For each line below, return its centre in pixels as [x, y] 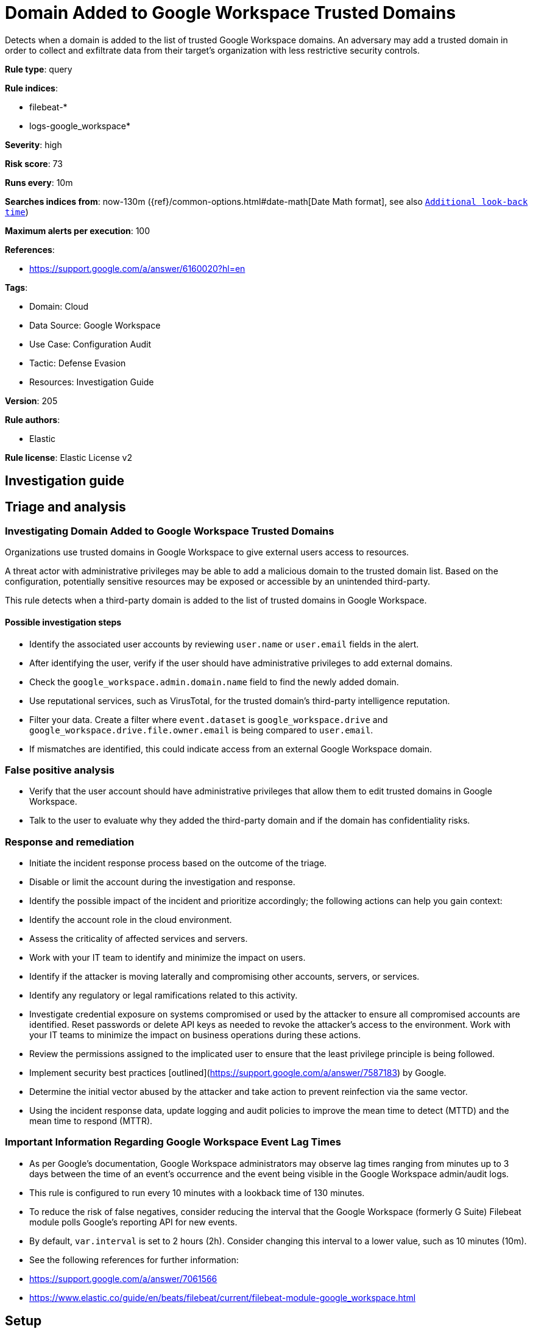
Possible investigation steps [63, 622]
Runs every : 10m [39, 182]
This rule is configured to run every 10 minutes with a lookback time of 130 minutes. [197, 1192]
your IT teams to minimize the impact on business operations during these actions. [195, 1035]
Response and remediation [70, 842]
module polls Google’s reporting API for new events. [133, 1222]
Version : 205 [31, 401]
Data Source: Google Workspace [95, 325]
